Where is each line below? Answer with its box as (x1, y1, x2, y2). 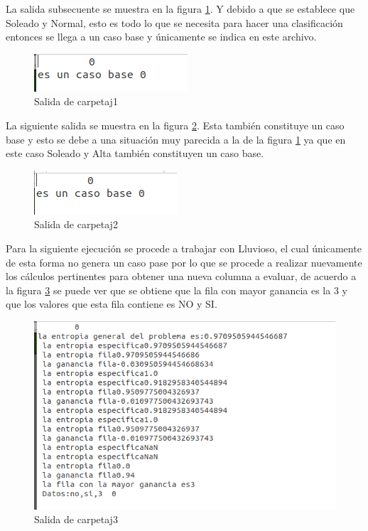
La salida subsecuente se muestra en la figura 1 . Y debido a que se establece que (6, 1, 355, 16)
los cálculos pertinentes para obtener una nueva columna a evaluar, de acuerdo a (6, 269, 357, 284)
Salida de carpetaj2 (34, 217, 118, 232)
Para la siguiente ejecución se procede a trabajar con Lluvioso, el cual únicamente (6, 240, 362, 255)
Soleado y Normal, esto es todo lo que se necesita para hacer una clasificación (6, 15, 343, 30)
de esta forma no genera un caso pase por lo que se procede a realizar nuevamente (6, 254, 362, 269)
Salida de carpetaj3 (34, 512, 118, 527)
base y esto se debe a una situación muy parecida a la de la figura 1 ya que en (6, 132, 346, 146)
